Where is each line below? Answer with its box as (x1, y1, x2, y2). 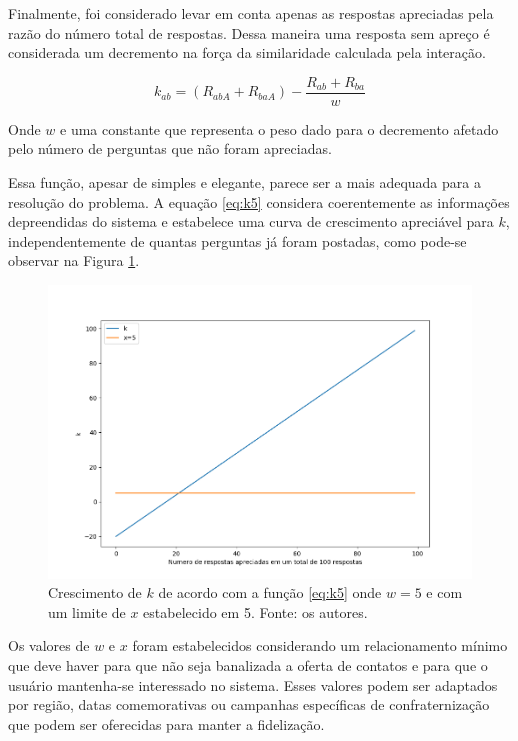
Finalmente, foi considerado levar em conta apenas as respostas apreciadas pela (8, 3, 494, 23)
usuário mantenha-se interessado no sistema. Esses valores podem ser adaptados (8, 674, 498, 695)
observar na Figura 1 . (8, 250, 140, 271)
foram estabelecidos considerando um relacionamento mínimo (132, 635, 508, 656)
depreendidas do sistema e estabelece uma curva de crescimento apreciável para (8, 211, 494, 232)
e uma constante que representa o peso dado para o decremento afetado (60, 118, 499, 139)
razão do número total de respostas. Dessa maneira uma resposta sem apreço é (8, 22, 490, 43)
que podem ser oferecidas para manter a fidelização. (8, 713, 325, 734)
